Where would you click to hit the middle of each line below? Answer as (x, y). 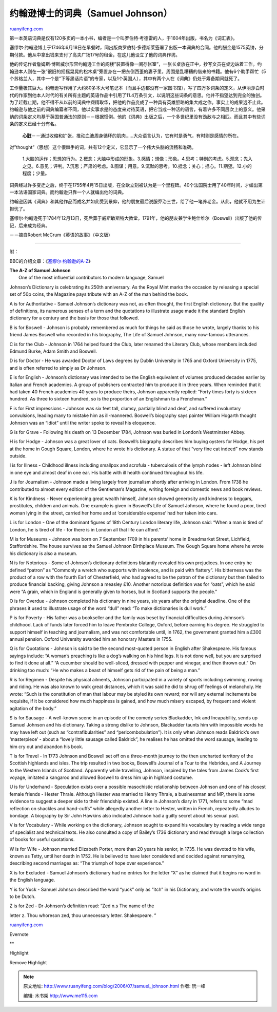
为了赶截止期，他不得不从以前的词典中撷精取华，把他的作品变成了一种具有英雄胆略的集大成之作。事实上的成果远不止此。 (137, 102)
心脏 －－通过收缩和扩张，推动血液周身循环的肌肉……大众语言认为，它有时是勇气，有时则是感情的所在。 (132, 136)
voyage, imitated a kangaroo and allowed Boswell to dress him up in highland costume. (101, 777)
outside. (18, 456)
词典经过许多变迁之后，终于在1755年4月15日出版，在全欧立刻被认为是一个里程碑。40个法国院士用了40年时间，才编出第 (136, 185)
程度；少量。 (36, 173)
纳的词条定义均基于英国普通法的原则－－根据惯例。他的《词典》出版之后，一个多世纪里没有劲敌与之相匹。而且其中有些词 (137, 117)
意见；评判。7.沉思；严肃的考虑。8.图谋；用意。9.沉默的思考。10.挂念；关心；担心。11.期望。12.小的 (146, 166)
